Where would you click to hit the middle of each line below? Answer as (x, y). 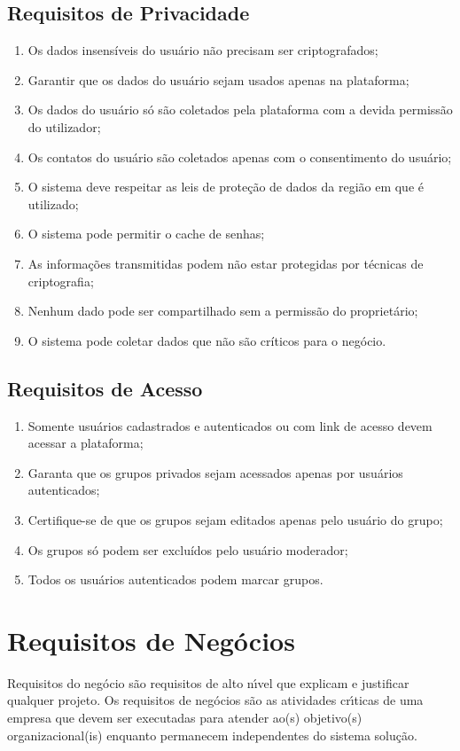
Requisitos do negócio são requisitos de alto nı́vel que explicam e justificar (208, 682)
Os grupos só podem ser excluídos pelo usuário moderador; (188, 549)
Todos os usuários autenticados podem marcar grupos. (175, 579)
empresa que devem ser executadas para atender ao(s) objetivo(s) (185, 717)
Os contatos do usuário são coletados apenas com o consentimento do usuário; (240, 156)
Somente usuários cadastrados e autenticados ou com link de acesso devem (230, 425)
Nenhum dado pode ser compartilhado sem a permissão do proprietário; (223, 311)
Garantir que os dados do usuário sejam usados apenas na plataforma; (218, 79)
